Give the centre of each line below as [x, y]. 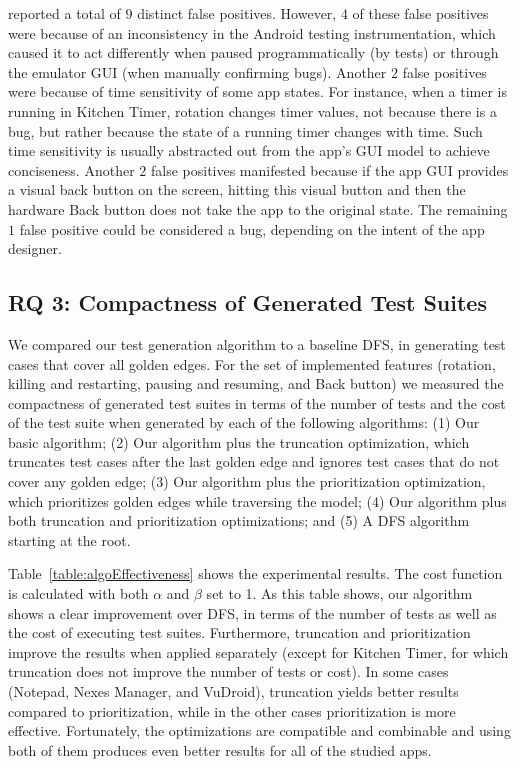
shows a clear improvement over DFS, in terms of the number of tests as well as [252, 612]
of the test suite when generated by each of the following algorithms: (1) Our [244, 422]
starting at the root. [69, 539]
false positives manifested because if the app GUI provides [329, 169]
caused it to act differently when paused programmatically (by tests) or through [253, 52]
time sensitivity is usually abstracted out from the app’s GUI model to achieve [249, 150]
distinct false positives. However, [237, 13]
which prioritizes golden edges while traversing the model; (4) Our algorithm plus [257, 500]
